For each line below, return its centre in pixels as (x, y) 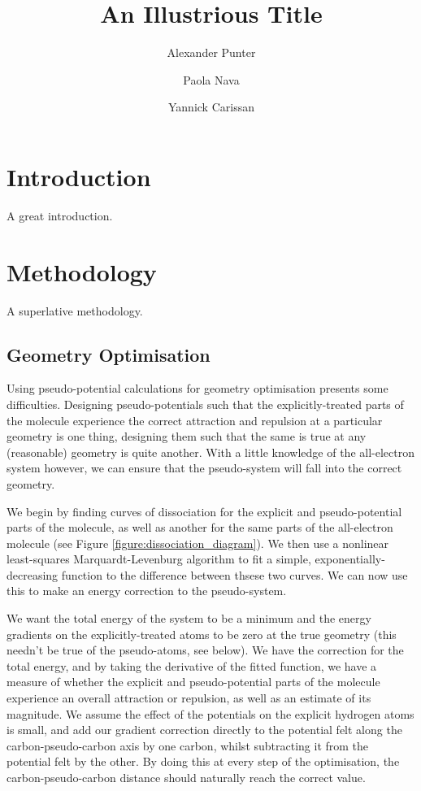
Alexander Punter (211, 52)
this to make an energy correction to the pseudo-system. (147, 591)
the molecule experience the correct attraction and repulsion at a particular (195, 420)
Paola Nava (211, 79)
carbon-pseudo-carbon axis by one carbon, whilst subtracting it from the (188, 745)
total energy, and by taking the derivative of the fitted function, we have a (192, 665)
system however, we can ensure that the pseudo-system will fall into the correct (204, 468)
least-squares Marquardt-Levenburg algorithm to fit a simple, (159, 559)
